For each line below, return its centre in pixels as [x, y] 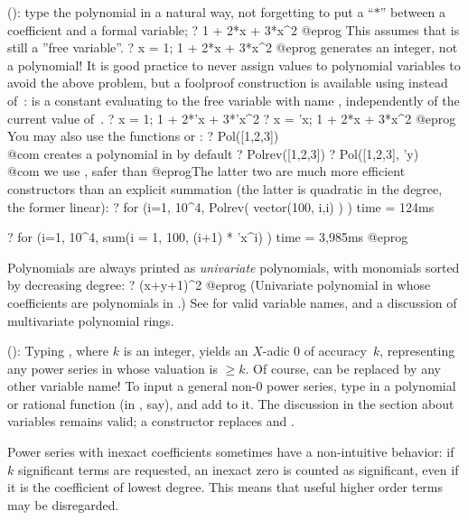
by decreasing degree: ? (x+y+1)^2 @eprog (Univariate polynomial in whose [219, 285]
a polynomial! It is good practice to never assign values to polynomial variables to [234, 65]
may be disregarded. [63, 504]
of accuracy [335, 351]
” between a [413, 12]
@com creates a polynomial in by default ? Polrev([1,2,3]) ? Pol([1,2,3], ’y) [213, 153]
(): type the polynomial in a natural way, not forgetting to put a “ [191, 12]
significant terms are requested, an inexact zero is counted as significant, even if [238, 469]
